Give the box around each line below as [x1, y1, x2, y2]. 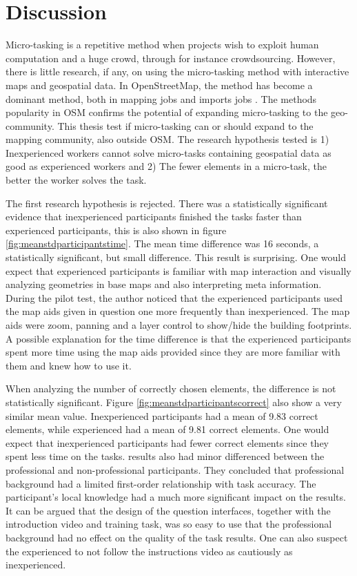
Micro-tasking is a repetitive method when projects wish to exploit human [6, 37, 319, 52]
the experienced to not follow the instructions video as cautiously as [6, 544, 293, 558]
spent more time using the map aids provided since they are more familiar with [6, 345, 340, 359]
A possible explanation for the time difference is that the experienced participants [6, 331, 351, 345]
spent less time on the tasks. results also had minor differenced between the [6, 449, 325, 463]
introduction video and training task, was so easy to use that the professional [6, 517, 332, 531]
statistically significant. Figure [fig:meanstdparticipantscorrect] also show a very [6, 394, 342, 409]
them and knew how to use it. [6, 358, 132, 372]
